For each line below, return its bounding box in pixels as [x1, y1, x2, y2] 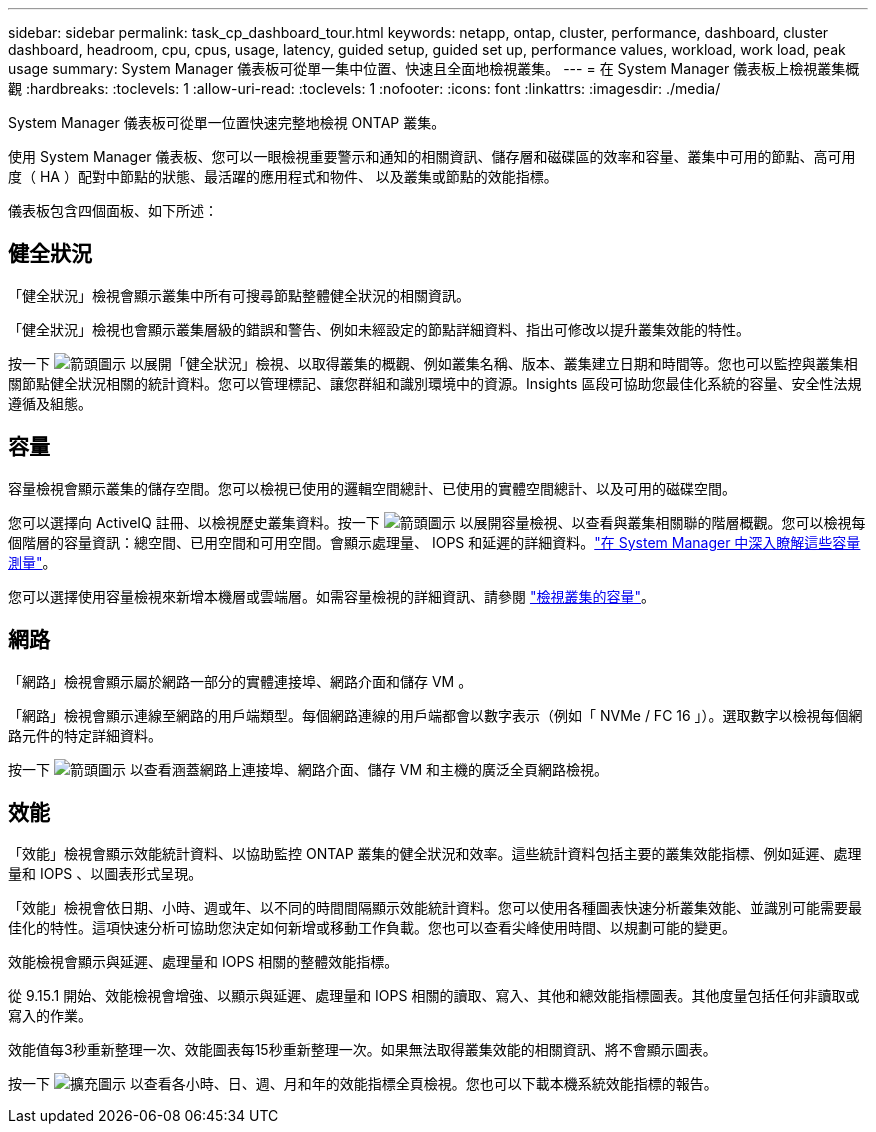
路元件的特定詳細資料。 [8, 726, 162, 744]
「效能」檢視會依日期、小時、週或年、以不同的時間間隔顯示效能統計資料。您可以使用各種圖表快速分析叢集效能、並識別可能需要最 [8, 899, 862, 917]
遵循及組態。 [8, 394, 92, 412]
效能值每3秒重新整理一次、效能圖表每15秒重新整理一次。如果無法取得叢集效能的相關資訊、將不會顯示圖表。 [8, 1041, 717, 1059]
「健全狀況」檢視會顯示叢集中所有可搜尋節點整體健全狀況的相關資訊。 [8, 286, 470, 304]
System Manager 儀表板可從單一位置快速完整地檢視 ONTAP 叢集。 [8, 114, 446, 131]
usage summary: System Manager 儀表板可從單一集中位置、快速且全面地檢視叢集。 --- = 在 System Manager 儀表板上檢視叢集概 [8, 60, 860, 77]
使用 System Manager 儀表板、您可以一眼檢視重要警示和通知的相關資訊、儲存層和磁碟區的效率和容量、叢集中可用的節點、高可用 [8, 148, 856, 165]
